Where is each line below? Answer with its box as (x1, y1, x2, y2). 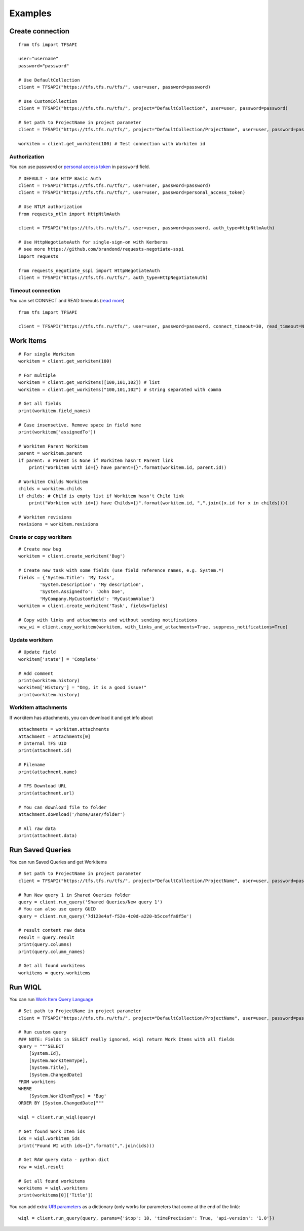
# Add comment (18, 670, 53, 676)
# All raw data (18, 825, 56, 831)
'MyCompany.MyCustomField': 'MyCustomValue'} (40, 595, 155, 602)
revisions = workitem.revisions (18, 522, 99, 527)
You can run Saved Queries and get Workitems (9, 859, 107, 865)
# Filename (18, 762, 46, 768)
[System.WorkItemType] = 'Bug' (28, 1093, 107, 1099)
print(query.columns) (18, 942, 72, 947)
